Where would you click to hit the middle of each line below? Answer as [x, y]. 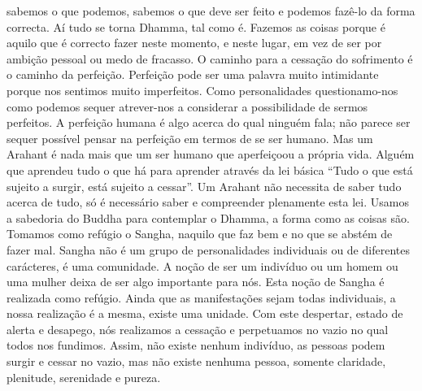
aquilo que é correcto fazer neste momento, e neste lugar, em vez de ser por [194, 43]
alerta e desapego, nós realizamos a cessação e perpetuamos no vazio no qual [198, 329]
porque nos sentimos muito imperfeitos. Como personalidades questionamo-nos [202, 90]
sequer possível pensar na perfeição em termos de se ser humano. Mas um [190, 138]
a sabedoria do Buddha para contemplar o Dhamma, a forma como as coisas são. [208, 217]
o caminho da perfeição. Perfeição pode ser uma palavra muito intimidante [193, 74]
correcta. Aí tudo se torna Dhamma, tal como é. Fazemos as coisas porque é [196, 26]
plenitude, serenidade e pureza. [84, 377]
